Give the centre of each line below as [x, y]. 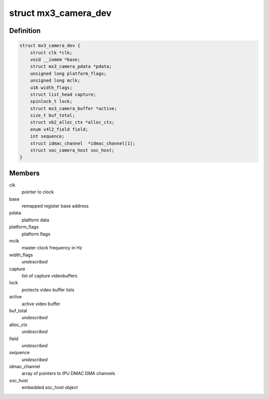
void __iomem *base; [55, 59]
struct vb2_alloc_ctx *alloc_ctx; [72, 122]
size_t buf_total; [53, 115]
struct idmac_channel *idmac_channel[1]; [83, 143]
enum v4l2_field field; [59, 129]
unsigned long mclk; [55, 81]
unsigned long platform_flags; [68, 73]
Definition [25, 31]
